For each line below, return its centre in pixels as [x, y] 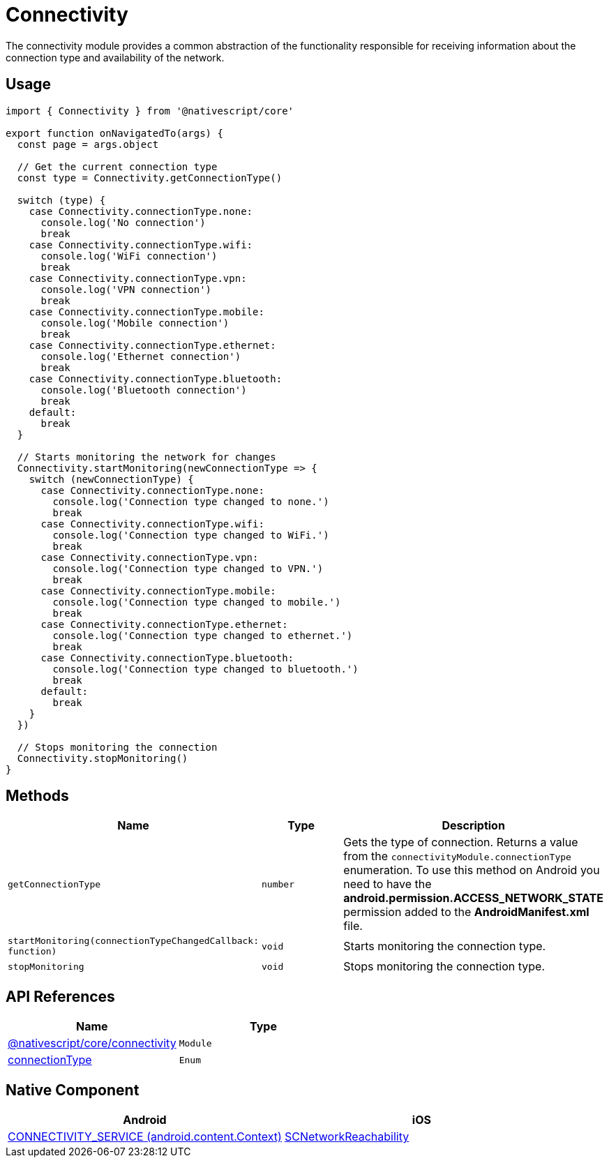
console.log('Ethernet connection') [141, 356]
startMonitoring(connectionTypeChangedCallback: [134, 941]
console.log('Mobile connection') [135, 323]
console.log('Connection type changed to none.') [191, 501]
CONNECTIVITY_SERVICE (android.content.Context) [145, 1137]
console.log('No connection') [123, 222]
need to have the [388, 884]
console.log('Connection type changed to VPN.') [188, 568]
